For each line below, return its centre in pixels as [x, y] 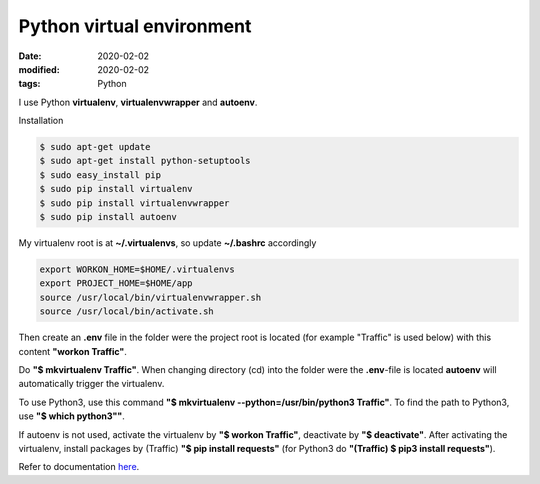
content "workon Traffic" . [72, 351]
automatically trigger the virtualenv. [91, 384]
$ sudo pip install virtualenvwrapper [134, 203]
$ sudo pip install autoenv [108, 217]
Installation [41, 121]
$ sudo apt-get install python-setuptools [145, 161]
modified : [39, 69]
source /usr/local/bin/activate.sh [126, 311]
